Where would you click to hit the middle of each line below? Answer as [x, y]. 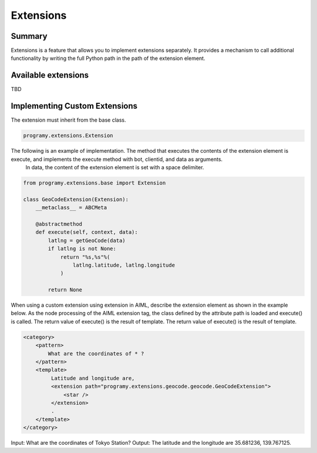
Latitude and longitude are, [93, 378]
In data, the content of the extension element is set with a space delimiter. [115, 167]
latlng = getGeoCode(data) [87, 240]
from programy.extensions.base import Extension [95, 183]
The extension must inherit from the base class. [68, 120]
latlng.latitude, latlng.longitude [124, 265]
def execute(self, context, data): [87, 232]
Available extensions [50, 75]
